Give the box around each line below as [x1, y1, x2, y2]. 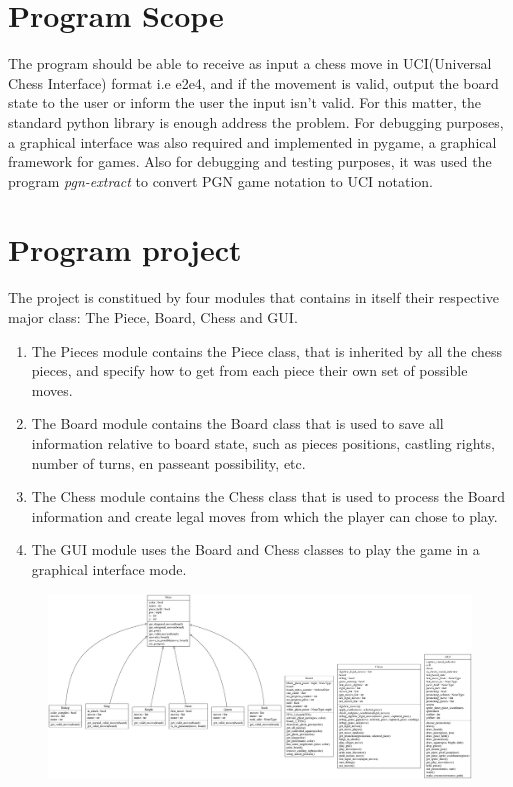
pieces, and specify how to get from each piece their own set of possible [31, 360, 468, 381]
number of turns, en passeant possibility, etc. [31, 452, 306, 473]
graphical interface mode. [31, 558, 187, 579]
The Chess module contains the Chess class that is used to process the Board [31, 486, 505, 507]
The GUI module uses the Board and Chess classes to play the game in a [31, 539, 480, 560]
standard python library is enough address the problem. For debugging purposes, [8, 111, 504, 132]
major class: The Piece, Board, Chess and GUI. [8, 307, 298, 327]
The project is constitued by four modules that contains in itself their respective [8, 287, 500, 308]
